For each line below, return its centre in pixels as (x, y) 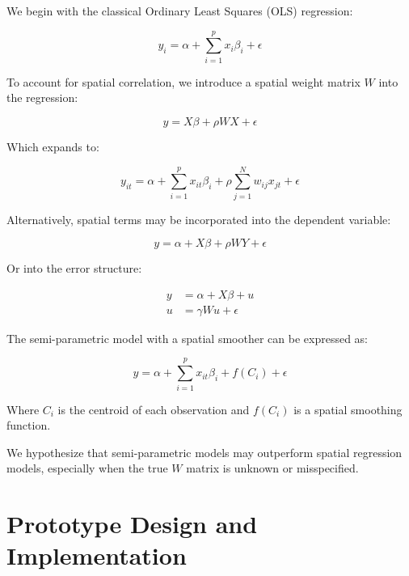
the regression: (42, 97)
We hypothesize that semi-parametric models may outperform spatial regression (204, 452)
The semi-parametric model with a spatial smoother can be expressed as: (188, 338)
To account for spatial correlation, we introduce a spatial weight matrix (183, 81)
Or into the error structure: (74, 268)
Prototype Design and (132, 524)
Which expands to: (53, 146)
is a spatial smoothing (348, 409)
